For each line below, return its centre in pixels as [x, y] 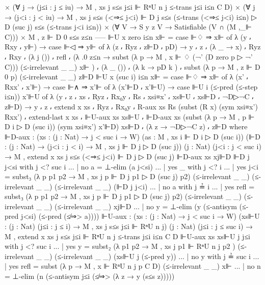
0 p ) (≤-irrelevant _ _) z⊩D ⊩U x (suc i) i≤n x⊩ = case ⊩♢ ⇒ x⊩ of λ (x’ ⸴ [127, 77]
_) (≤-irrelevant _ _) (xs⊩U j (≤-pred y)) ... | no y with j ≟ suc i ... [152, 256]
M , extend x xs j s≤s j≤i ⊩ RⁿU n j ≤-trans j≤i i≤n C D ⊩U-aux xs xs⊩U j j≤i [127, 236]
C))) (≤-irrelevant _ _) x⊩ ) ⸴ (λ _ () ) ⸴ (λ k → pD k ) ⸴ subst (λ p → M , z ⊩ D [132, 66]
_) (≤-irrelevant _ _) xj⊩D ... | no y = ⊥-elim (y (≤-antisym [140, 206]
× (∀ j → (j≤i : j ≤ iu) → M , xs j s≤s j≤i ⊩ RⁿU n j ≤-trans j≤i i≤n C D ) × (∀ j [130, 7]
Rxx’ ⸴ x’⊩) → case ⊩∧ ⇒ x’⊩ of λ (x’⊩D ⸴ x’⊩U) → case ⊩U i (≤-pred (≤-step [131, 86]
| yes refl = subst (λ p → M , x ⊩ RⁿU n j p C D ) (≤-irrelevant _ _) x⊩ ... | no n [133, 266]
